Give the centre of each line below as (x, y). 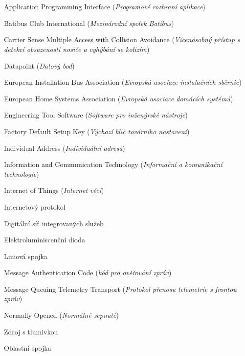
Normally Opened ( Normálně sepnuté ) (61, 315)
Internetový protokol (35, 206)
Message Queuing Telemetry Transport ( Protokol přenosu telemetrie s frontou (120, 289)
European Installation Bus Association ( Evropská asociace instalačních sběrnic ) (123, 82)
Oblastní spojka (28, 348)
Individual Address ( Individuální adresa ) (65, 148)
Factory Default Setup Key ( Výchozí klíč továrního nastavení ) (97, 131)
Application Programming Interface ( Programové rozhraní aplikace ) (105, 7)
